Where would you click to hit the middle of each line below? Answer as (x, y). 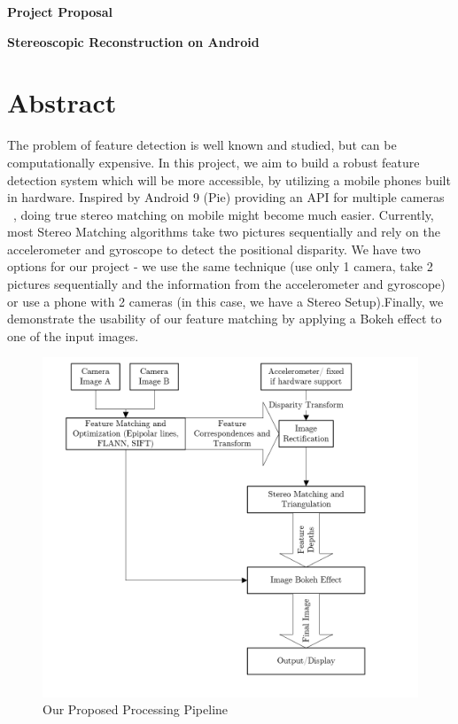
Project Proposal (60, 12)
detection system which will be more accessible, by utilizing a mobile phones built (229, 179)
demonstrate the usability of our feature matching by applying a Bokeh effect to (225, 319)
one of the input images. (73, 335)
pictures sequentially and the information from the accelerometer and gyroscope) (226, 284)
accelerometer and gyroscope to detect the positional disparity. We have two (214, 249)
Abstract (62, 102)
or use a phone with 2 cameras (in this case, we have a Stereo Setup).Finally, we (225, 301)
